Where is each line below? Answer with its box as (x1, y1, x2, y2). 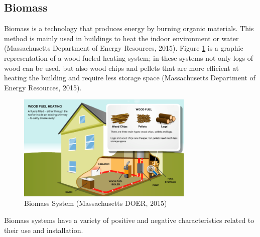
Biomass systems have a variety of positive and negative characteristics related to (4, 214, 254, 225)
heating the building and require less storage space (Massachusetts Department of (4, 72, 255, 83)
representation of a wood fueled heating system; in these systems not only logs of (4, 52, 253, 63)
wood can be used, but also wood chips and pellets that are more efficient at (4, 62, 239, 73)
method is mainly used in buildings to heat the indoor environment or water (4, 33, 239, 43)
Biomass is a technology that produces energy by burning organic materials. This (4, 23, 254, 34)
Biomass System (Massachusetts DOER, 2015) (24, 198, 167, 208)
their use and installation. (4, 224, 83, 235)
